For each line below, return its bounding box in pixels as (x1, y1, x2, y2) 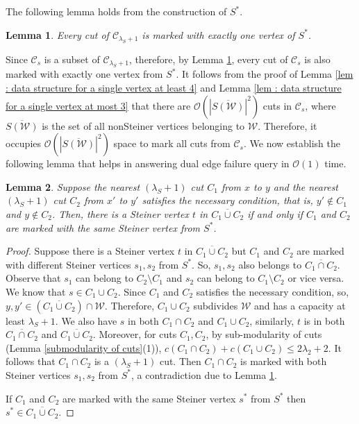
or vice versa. (287, 271, 344, 285)
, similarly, (249, 313, 294, 328)
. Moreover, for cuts (92, 327, 177, 341)
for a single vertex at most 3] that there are (6, 98, 191, 112)
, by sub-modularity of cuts (206, 327, 322, 341)
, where (305, 98, 336, 112)
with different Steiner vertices (6, 257, 131, 271)
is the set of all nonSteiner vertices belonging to (42, 118, 245, 133)
